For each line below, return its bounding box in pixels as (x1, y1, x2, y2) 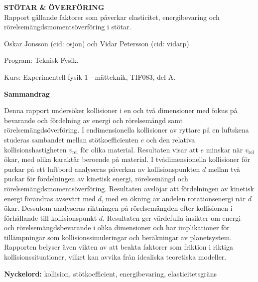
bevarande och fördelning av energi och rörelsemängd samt (4, 115, 183, 125)
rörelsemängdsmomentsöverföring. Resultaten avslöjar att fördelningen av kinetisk (4, 183, 254, 193)
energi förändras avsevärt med (4, 193, 96, 203)
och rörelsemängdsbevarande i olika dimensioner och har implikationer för (4, 222, 230, 233)
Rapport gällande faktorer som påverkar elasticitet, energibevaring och (4, 11, 220, 22)
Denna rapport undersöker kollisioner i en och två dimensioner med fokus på (4, 105, 238, 116)
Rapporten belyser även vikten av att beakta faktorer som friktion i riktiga (4, 242, 233, 252)
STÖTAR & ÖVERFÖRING (4, 2, 105, 12)
